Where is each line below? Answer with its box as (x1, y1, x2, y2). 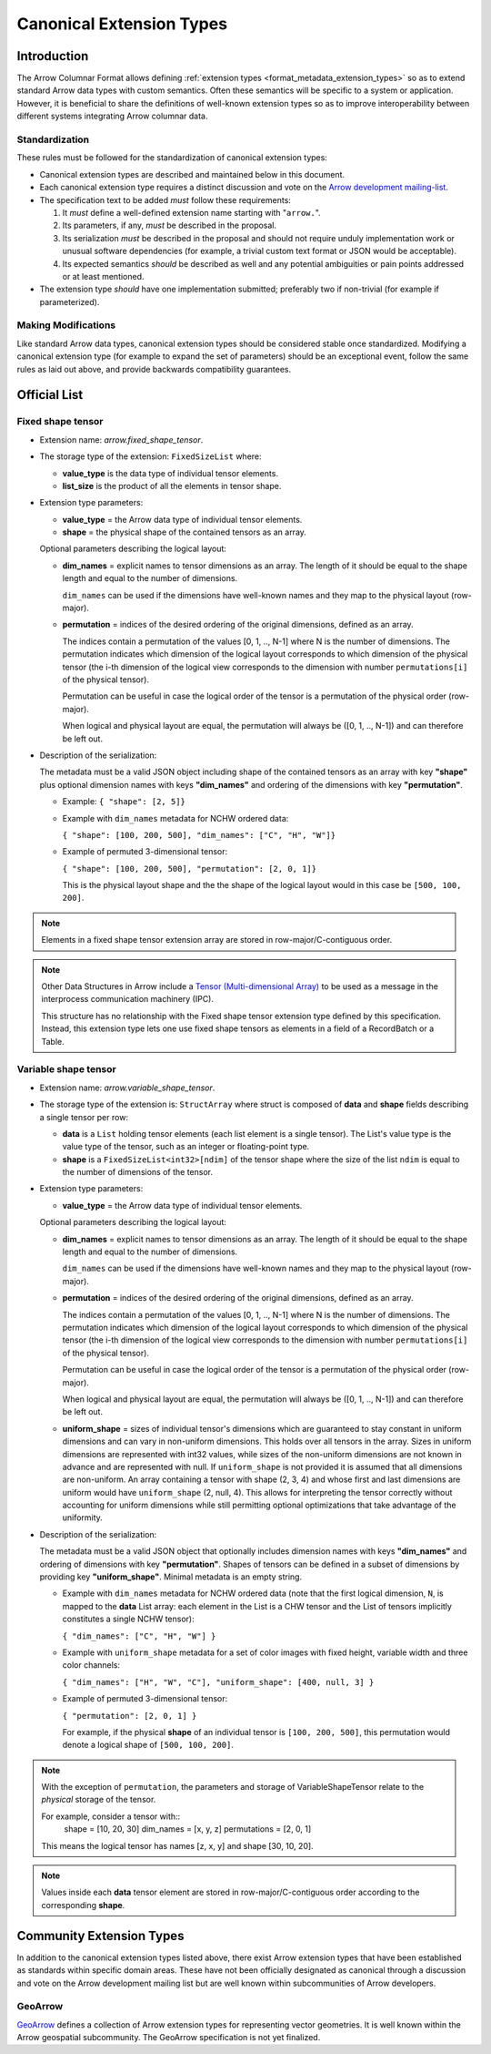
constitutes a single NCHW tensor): (62, 1613, 195, 1625)
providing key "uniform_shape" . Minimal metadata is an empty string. (39, 1571, 303, 1582)
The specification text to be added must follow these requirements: (39, 194, 291, 205)
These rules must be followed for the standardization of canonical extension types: (16, 152, 327, 163)
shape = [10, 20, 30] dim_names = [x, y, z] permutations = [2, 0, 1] (64, 1824, 312, 1834)
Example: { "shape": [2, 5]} (62, 796, 185, 807)
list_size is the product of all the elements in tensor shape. (62, 480, 282, 491)
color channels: (62, 1660, 121, 1671)
